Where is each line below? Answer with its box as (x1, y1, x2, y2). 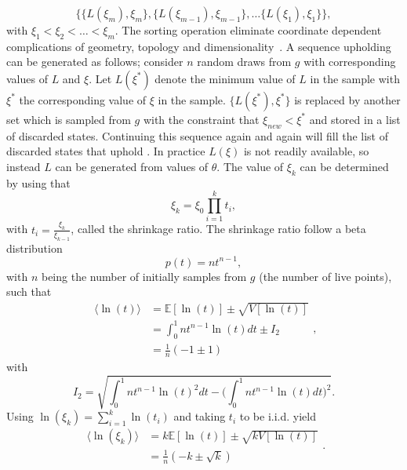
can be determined (300, 158, 389, 174)
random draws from (197, 53, 292, 70)
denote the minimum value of (154, 70, 296, 86)
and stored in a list (309, 111, 401, 127)
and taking (173, 408, 226, 424)
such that (6, 283, 52, 300)
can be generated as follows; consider (6, 53, 184, 70)
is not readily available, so (243, 143, 369, 159)
